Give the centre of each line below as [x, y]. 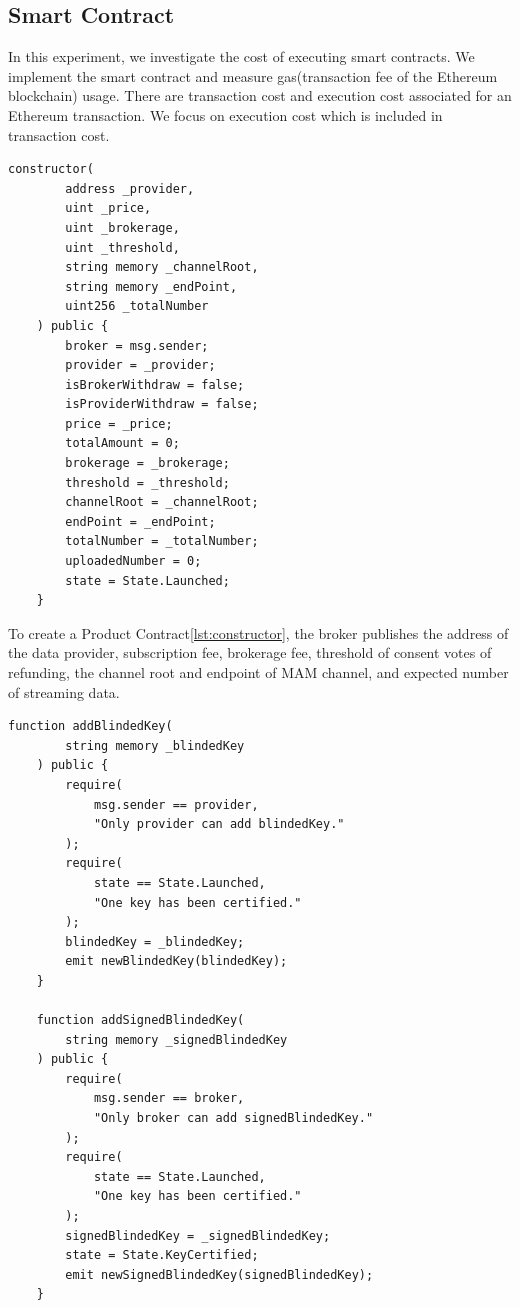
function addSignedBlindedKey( [140, 1020]
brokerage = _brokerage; [147, 463]
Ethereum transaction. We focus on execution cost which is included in [225, 114]
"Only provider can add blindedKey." [219, 824]
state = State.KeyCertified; [162, 1255]
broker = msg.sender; [137, 345]
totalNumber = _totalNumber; [162, 541]
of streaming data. [64, 691]
